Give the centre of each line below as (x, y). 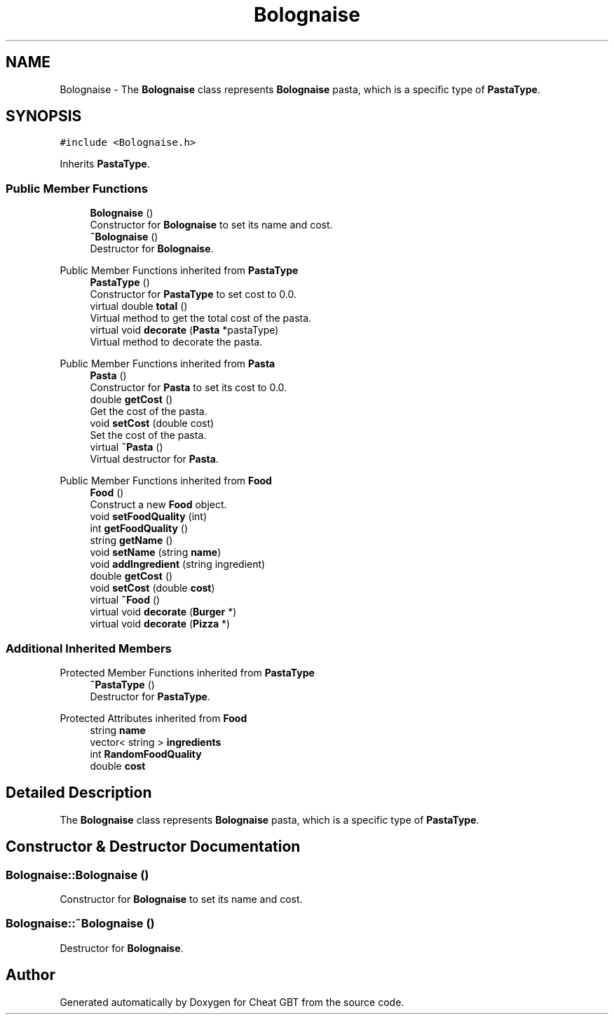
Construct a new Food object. (158, 505)
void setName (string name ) (156, 552)
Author (30, 975)
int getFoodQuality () (139, 529)
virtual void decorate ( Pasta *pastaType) (184, 330)
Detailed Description (79, 793)
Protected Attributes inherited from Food (153, 718)
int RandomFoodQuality (146, 754)
